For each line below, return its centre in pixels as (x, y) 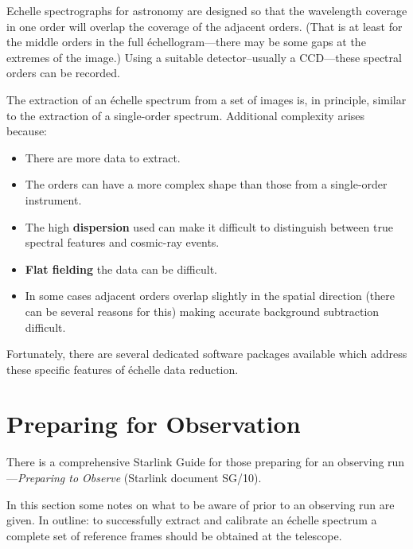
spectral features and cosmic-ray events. (122, 242)
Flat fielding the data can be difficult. (121, 269)
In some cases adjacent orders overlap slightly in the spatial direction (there (210, 296)
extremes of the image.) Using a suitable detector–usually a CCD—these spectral (204, 57)
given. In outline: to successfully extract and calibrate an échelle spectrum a (192, 520)
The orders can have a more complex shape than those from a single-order (206, 184)
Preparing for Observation (154, 424)
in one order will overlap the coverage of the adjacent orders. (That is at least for (205, 26)
